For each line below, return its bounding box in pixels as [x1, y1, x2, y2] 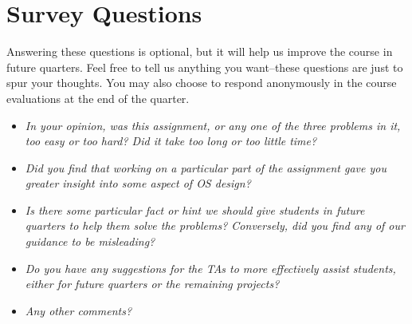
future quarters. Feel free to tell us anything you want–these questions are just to [6, 58, 403, 75]
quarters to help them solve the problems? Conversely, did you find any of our [25, 217, 405, 234]
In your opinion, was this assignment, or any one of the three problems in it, [25, 117, 401, 133]
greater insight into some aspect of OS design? [25, 175, 251, 192]
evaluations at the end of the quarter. [6, 89, 190, 106]
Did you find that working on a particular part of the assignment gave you [25, 159, 386, 176]
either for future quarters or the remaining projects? [25, 275, 280, 292]
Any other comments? [25, 302, 132, 318]
